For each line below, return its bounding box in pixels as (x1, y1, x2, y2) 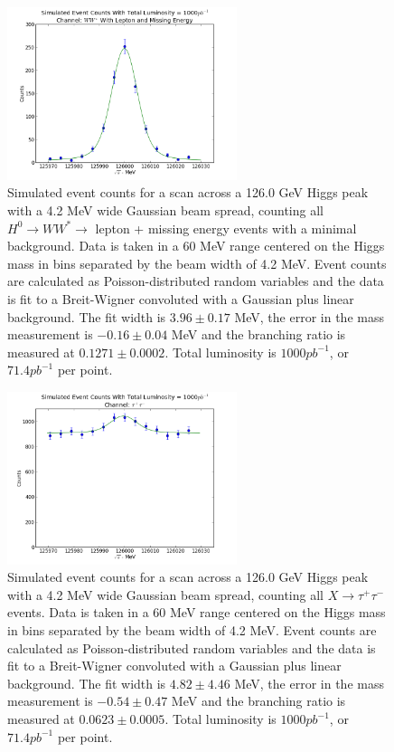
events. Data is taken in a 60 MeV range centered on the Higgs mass (7, 603, 386, 622)
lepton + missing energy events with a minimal (95, 218, 357, 237)
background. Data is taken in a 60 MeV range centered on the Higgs (7, 236, 385, 255)
